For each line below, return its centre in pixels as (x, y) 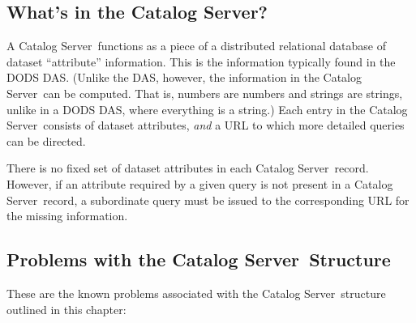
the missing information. (67, 216)
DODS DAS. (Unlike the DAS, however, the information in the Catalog (184, 77)
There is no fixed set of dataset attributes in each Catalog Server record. (188, 168)
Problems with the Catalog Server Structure (199, 259)
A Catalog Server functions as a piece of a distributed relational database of (196, 46)
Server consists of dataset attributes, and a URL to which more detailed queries (206, 125)
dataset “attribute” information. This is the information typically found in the (201, 61)
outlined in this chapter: (66, 309)
